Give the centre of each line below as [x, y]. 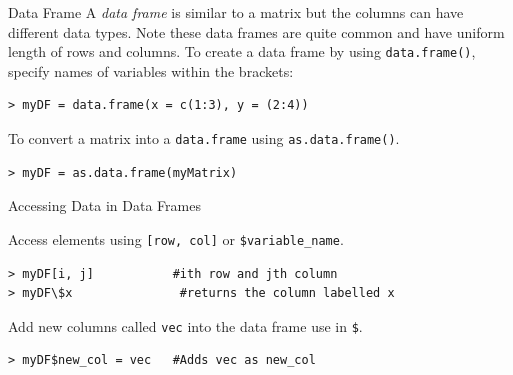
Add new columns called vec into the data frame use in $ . [185, 325]
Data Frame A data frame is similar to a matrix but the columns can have [236, 12]
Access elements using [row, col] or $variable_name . [176, 238]
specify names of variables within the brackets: [151, 70]
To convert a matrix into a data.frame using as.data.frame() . [204, 138]
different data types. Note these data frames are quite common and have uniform [256, 31]
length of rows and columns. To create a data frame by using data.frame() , [242, 51]
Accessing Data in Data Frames [104, 205]
